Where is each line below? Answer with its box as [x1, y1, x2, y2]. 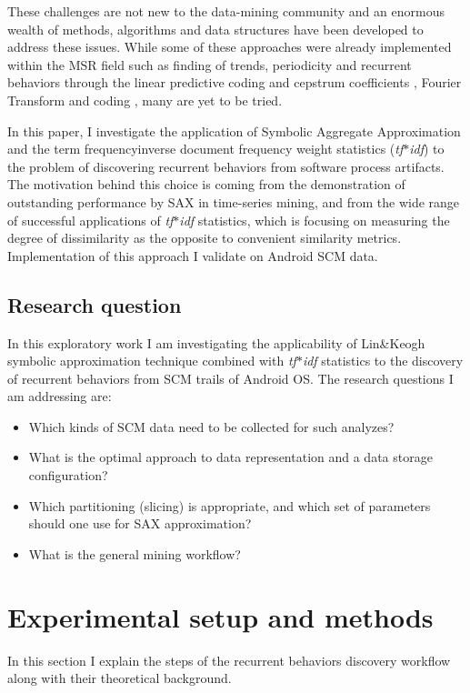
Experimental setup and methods [7, 598, 434, 635]
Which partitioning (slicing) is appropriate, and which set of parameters [28, 496, 431, 515]
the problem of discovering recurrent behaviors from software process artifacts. [7, 156, 445, 176]
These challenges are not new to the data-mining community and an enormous [7, 2, 445, 20]
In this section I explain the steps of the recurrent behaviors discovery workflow [7, 650, 451, 669]
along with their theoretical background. [7, 668, 232, 688]
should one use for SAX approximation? [28, 514, 252, 533]
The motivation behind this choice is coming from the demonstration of [7, 175, 405, 194]
